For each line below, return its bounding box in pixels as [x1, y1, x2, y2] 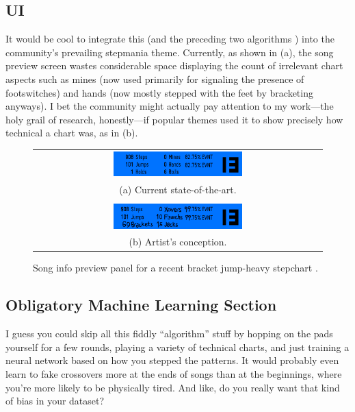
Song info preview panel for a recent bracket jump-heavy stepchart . [33, 260, 318, 275]
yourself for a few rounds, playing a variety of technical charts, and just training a [5, 339, 350, 354]
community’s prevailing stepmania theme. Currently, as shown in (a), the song [5, 45, 334, 59]
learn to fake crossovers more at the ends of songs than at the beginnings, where [5, 367, 342, 381]
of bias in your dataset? [5, 393, 105, 408]
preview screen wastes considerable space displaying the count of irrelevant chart [5, 58, 343, 73]
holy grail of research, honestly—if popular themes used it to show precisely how [5, 112, 343, 126]
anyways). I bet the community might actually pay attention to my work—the [5, 99, 334, 113]
